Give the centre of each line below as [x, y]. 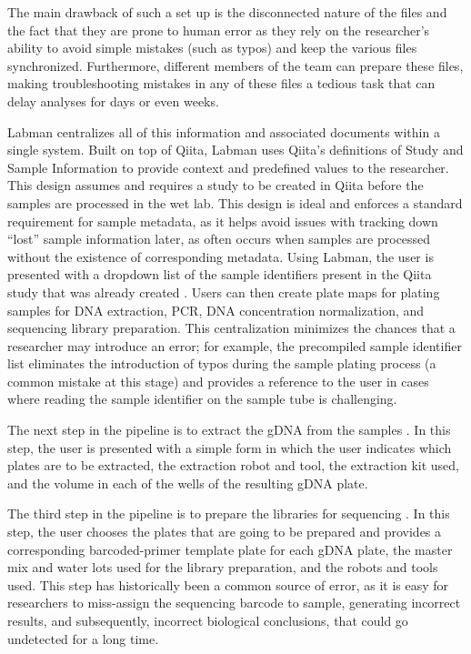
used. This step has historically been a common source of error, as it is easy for [228, 584]
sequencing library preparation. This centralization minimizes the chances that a [231, 328]
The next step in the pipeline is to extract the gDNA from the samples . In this [229, 430]
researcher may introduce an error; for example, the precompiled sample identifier [235, 345]
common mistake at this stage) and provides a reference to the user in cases [218, 381]
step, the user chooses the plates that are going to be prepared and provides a [225, 532]
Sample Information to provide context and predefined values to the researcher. [228, 167]
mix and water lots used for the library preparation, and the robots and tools [223, 567]
